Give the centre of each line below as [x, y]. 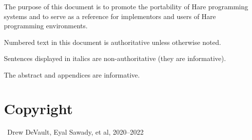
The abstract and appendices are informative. [72, 74]
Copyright [39, 108]
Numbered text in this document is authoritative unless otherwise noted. [113, 42]
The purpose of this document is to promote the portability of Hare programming [126, 6]
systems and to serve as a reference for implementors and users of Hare [110, 16]
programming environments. [46, 26]
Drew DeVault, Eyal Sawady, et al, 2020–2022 [75, 131]
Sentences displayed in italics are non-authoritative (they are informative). [115, 58]
